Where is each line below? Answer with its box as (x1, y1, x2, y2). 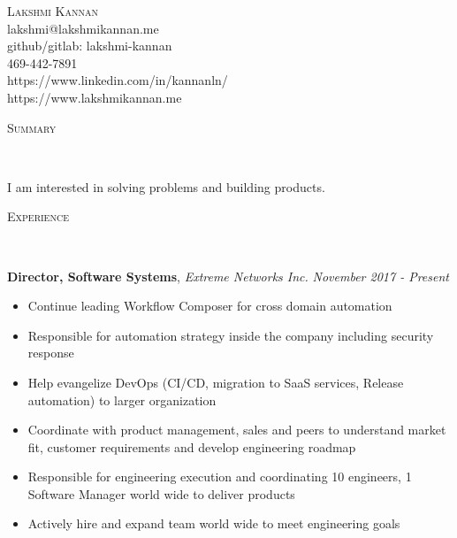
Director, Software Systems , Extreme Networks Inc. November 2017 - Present (7, 266, 449, 285)
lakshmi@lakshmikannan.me (7, 19, 159, 37)
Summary (7, 118, 57, 136)
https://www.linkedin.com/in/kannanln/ (7, 71, 228, 89)
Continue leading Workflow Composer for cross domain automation (27, 296, 392, 315)
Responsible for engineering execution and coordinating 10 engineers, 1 (27, 467, 412, 486)
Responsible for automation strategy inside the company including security (27, 326, 434, 344)
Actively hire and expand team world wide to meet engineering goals (27, 514, 400, 533)
